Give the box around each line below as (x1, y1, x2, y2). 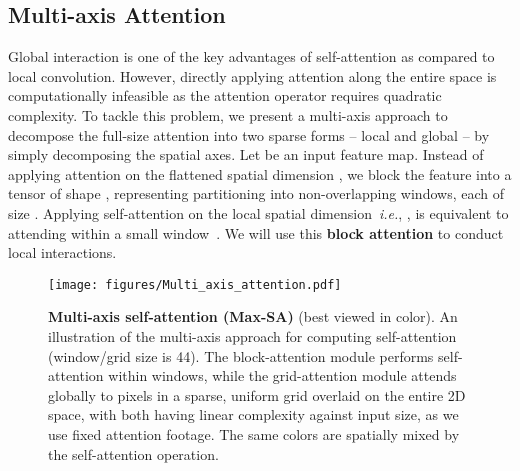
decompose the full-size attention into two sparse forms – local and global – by (8, 124, 490, 145)
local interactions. (8, 242, 117, 263)
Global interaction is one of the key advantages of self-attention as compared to (8, 46, 495, 67)
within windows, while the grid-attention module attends (108, 365, 457, 386)
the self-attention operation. (48, 443, 219, 464)
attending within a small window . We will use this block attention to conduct (8, 222, 504, 243)
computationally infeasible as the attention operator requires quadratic (8, 85, 442, 106)
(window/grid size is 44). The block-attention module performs (48, 345, 434, 366)
